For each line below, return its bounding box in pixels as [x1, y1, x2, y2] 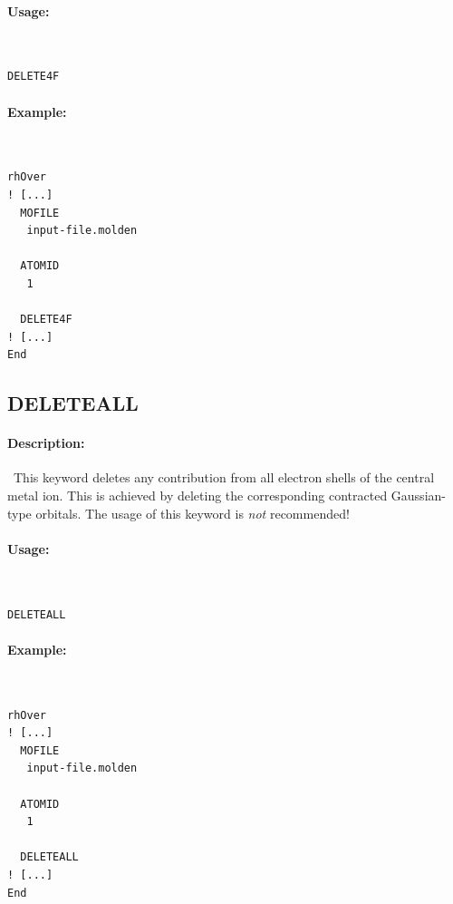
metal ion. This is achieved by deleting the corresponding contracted [7, 486, 388, 505]
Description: [7, 433, 85, 452]
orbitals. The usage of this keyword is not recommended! [35, 503, 350, 522]
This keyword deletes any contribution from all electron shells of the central [13, 468, 435, 487]
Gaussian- [390, 486, 446, 505]
